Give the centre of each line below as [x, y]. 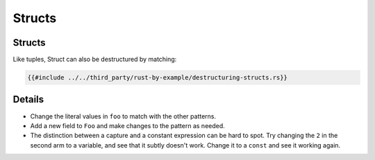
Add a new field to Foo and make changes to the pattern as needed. [127, 125]
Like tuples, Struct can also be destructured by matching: [95, 60]
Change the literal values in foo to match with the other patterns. [123, 116]
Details [28, 99]
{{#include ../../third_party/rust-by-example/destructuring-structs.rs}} [158, 78]
